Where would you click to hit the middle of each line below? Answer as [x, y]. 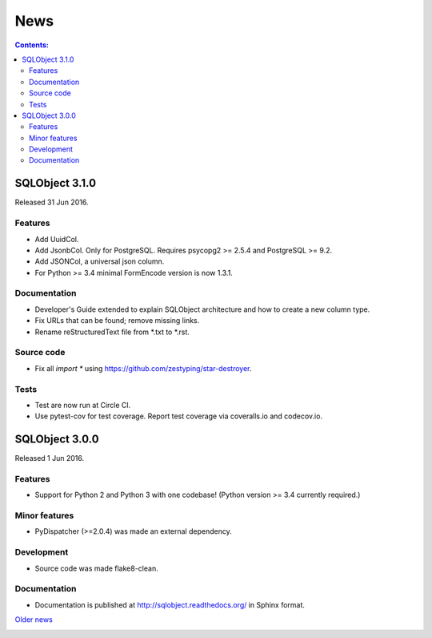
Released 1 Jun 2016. [49, 458]
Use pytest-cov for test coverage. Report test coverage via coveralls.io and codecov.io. [179, 416]
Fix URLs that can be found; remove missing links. [117, 321]
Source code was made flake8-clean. [97, 568]
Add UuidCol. [57, 239]
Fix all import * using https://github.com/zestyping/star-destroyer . [143, 368]
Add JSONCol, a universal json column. [100, 261]
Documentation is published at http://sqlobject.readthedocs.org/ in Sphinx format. [170, 604]
